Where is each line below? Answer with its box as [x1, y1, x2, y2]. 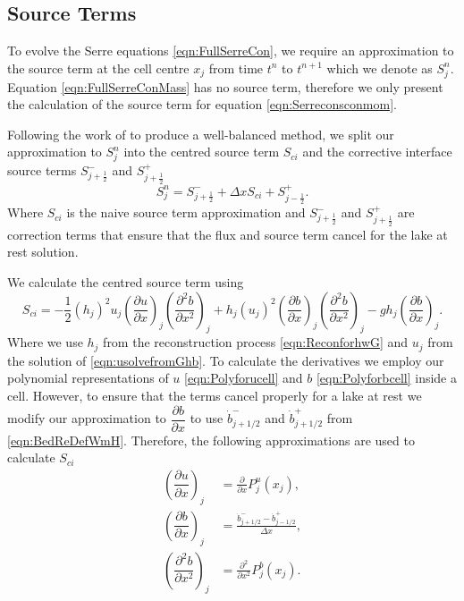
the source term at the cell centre [7, 58, 190, 77]
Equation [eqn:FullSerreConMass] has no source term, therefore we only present [7, 77, 443, 96]
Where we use [7, 333, 83, 351]
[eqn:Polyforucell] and [184, 368, 303, 387]
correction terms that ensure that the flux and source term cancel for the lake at [7, 224, 448, 243]
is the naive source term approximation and [66, 203, 306, 222]
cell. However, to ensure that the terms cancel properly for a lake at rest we [7, 386, 422, 405]
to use [190, 409, 224, 427]
